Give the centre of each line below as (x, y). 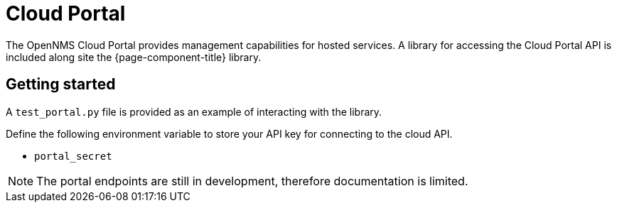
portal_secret (73, 156)
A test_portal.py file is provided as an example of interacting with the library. (194, 111)
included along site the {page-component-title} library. (134, 57)
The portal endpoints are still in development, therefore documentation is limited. (252, 181)
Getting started (61, 84)
